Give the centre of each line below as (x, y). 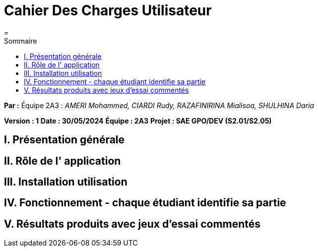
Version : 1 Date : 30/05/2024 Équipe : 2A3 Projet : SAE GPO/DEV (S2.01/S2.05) (138, 121)
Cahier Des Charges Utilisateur (108, 10)
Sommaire (21, 41)
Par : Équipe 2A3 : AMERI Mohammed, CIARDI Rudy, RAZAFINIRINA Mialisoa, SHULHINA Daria (159, 105)
